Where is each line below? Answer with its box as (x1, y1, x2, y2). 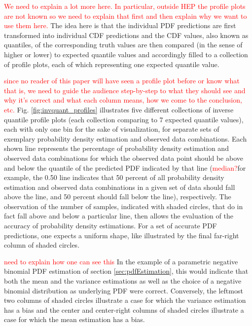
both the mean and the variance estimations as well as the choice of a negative (4, 276, 242, 286)
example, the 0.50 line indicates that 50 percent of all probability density (4, 172, 224, 182)
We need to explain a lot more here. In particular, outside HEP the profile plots (4, 1, 246, 11)
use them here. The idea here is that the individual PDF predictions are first (4, 20, 236, 31)
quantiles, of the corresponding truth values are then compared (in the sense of (4, 39, 243, 50)
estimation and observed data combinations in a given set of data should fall (4, 181, 235, 192)
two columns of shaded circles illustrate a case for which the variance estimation (4, 295, 246, 305)
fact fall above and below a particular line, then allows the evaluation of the (4, 211, 233, 221)
